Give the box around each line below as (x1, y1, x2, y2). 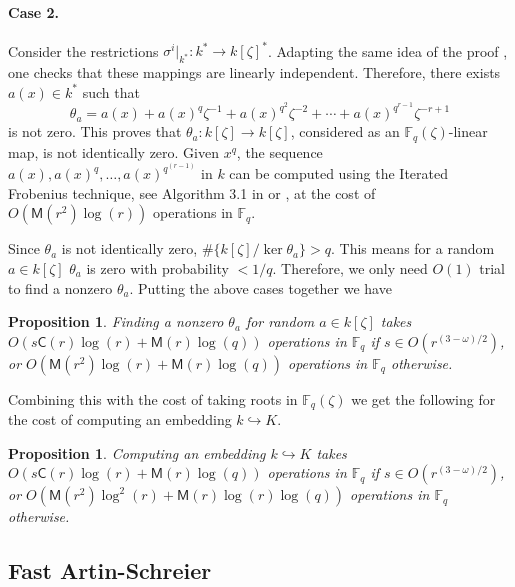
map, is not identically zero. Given (8, 141, 219, 162)
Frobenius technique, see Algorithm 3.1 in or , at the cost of (8, 182, 376, 203)
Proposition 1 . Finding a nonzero (8, 311, 224, 332)
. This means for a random (330, 238, 495, 259)
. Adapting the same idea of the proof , (267, 40, 508, 61)
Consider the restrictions (8, 40, 159, 61)
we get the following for (351, 388, 496, 409)
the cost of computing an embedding (8, 409, 232, 430)
